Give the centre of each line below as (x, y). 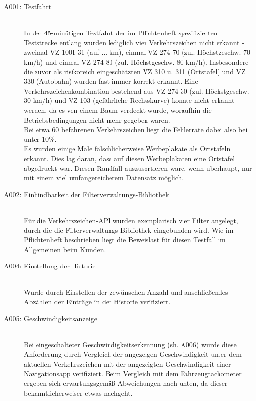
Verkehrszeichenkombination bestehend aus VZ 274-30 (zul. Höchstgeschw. (136, 90)
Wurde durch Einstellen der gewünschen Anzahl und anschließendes (126, 292)
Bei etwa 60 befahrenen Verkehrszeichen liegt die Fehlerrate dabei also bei (136, 129)
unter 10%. (40, 139)
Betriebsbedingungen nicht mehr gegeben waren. (97, 119)
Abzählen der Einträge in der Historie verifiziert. (97, 302)
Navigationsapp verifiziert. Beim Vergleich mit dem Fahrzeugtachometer (133, 373)
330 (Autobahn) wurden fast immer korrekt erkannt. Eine (111, 81)
